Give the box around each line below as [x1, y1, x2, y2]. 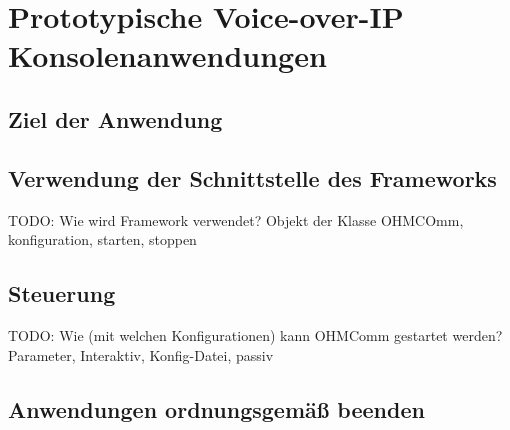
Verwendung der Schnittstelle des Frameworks [8, 162, 497, 193]
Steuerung [8, 278, 116, 309]
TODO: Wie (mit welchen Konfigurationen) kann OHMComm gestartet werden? [8, 324, 503, 345]
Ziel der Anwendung [8, 103, 223, 134]
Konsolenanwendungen [8, 35, 327, 76]
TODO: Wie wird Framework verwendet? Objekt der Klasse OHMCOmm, [8, 209, 464, 230]
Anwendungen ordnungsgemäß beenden [8, 393, 425, 424]
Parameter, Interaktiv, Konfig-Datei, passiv [8, 344, 274, 365]
